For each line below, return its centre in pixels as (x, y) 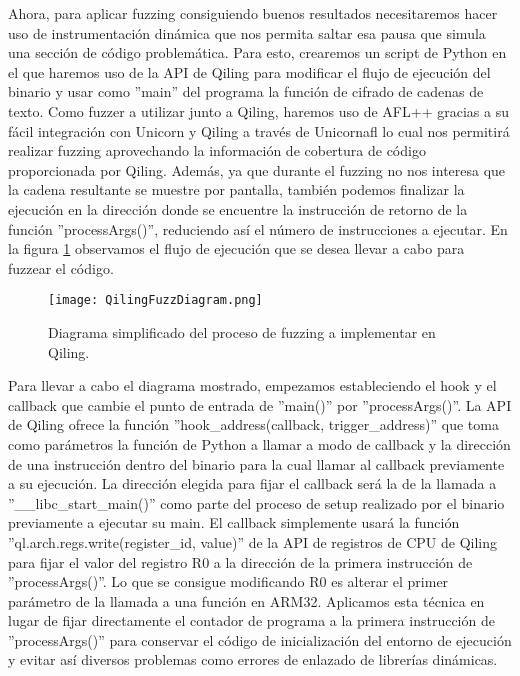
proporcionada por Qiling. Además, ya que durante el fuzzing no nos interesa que (257, 169)
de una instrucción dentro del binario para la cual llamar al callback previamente (256, 463)
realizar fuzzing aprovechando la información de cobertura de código (217, 150)
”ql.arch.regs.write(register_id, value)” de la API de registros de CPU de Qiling (253, 541)
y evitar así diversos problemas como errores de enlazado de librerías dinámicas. (253, 659)
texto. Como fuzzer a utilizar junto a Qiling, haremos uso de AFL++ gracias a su (258, 110)
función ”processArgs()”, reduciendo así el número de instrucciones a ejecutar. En (258, 228)
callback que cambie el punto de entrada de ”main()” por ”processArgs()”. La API (260, 404)
